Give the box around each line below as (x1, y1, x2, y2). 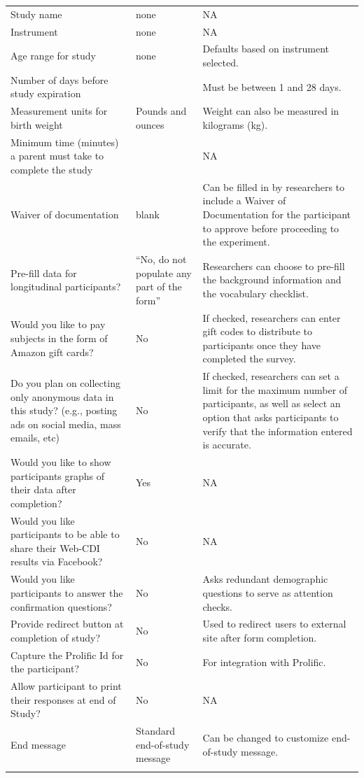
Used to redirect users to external (202, 616, 346, 631)
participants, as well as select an (202, 396, 341, 411)
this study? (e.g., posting (10, 403, 118, 418)
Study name (10, 6, 62, 21)
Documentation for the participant (202, 206, 351, 221)
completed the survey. (202, 351, 296, 366)
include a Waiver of (202, 193, 286, 208)
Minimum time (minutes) (10, 134, 119, 149)
